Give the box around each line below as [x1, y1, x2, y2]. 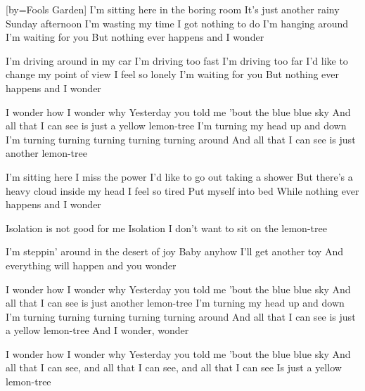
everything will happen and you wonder [6, 257, 177, 272]
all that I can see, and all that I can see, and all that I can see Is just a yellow [6, 360, 342, 375]
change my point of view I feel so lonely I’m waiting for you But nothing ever [6, 67, 339, 82]
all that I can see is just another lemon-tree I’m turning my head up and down [6, 295, 345, 310]
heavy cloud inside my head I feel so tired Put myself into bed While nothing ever [6, 183, 359, 198]
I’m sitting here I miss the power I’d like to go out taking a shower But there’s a [6, 169, 353, 184]
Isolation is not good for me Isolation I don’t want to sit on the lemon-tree [6, 220, 327, 235]
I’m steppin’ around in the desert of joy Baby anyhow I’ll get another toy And [6, 244, 343, 259]
